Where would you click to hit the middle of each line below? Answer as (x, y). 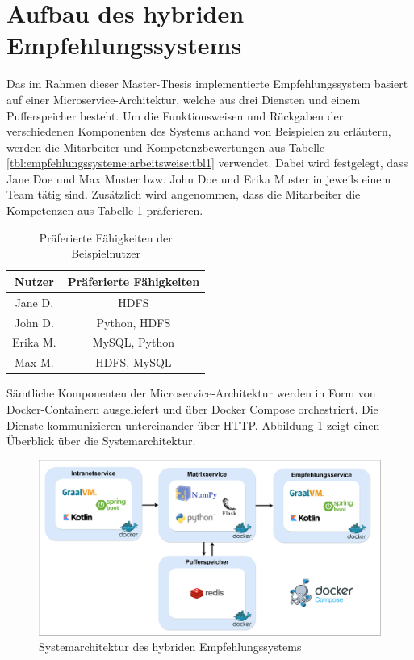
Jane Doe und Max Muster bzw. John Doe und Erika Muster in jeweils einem (199, 178)
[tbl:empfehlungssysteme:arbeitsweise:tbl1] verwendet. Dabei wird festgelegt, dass (207, 163)
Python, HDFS (134, 322)
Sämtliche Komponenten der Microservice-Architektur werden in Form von (191, 393)
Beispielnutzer (106, 253)
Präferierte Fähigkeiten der (106, 237)
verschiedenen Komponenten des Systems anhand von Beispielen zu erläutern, (199, 131)
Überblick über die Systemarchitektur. (101, 441)
